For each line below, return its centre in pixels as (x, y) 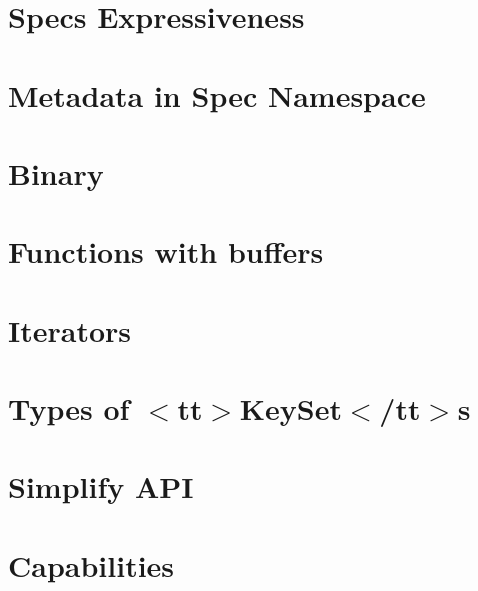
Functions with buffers (166, 251)
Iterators (70, 329)
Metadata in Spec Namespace (217, 94)
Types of (69, 408)
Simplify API (101, 486)
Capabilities (91, 564)
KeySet (290, 408)
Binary (56, 172)
